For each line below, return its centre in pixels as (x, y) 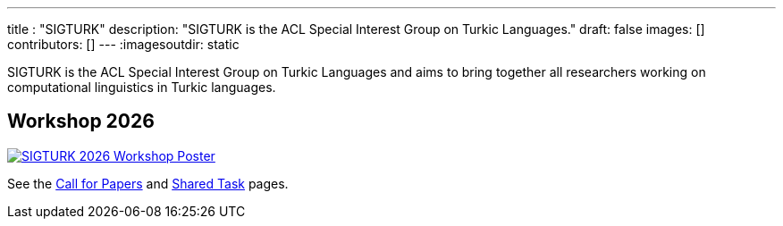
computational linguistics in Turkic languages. (142, 87)
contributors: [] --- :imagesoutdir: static (123, 44)
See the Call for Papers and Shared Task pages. (148, 183)
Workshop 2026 (81, 121)
